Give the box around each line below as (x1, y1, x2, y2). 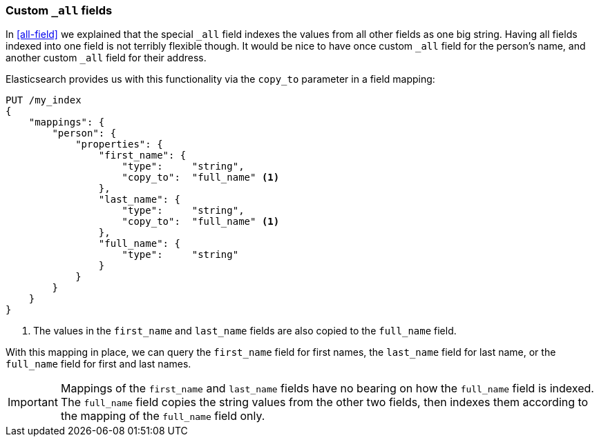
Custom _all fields (6, 3, 113, 17)
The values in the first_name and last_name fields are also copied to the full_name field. (33, 325, 457, 337)
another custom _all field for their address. (6, 52, 207, 64)
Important (8, 395, 58, 410)
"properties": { (75, 139, 163, 150)
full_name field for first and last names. (6, 358, 191, 370)
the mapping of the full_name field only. (60, 409, 265, 423)
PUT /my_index (6, 94, 82, 106)
